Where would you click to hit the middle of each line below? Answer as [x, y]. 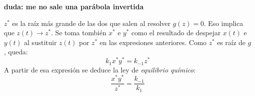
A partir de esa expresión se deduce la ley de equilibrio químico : [100, 69]
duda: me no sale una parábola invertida [74, 6]
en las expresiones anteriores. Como [153, 42]
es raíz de [231, 42]
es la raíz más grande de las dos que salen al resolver [91, 23]
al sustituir [41, 42]
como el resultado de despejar [176, 33]
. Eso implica [224, 23]
